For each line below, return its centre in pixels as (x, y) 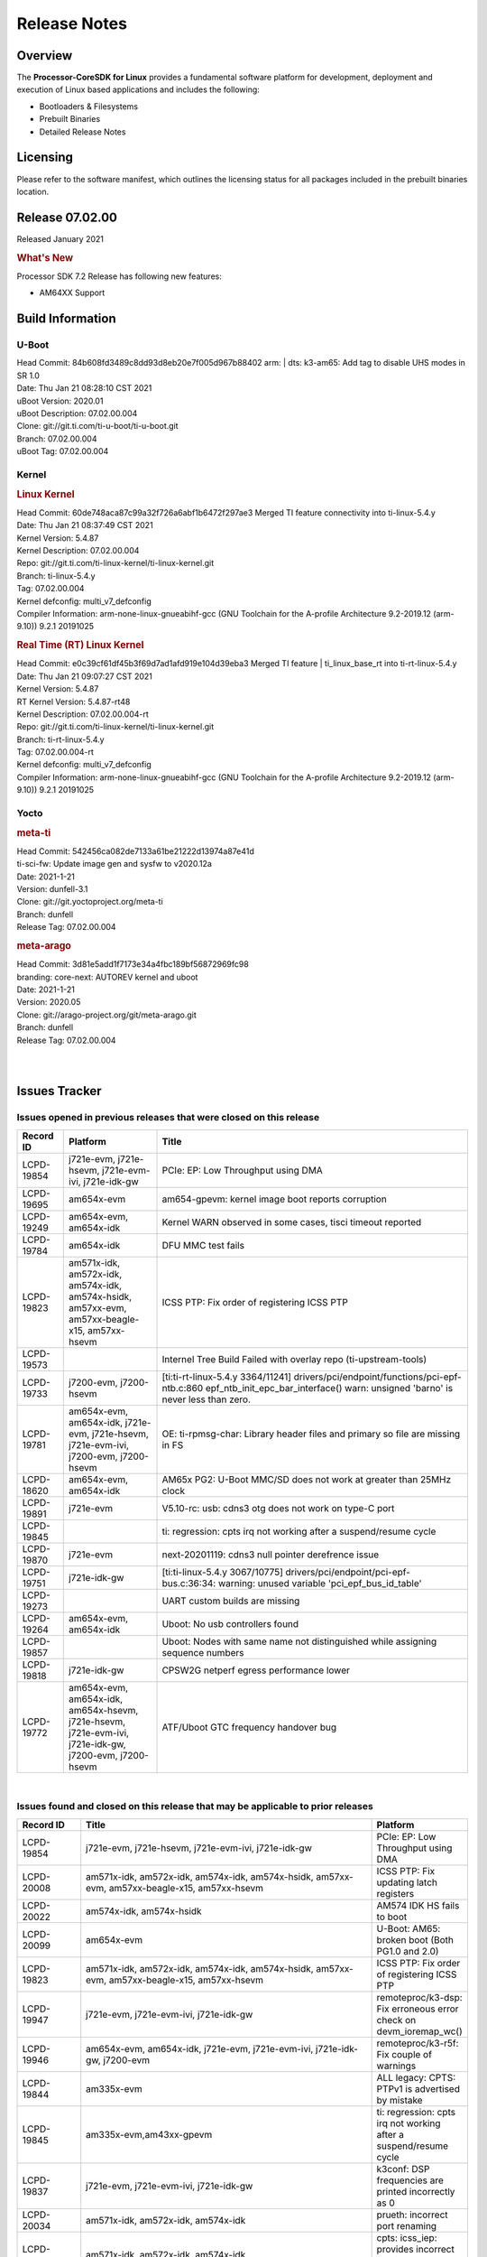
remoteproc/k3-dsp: (420, 1997)
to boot (392, 1917)
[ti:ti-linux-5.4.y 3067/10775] (223, 1572)
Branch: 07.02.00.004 (57, 439)
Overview (45, 56)
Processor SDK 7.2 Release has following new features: (119, 276)
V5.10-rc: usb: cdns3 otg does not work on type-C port (278, 1508)
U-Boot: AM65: (409, 1928)
